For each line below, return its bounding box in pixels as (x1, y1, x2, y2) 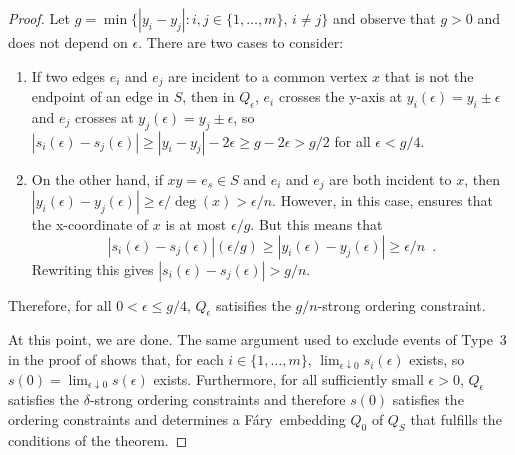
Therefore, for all (8, 294, 112, 315)
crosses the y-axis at (278, 86, 403, 107)
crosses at (75, 106, 134, 127)
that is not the (384, 65, 474, 86)
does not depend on (8, 32, 128, 52)
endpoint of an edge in (31, 86, 170, 107)
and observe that (332, 8, 436, 28)
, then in (182, 86, 235, 107)
